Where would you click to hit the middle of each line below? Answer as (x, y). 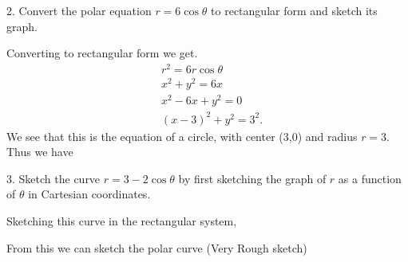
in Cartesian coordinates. (89, 194)
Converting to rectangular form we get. (102, 53)
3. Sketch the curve (53, 178)
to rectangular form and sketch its (294, 10)
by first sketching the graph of (252, 178)
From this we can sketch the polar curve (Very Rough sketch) (157, 247)
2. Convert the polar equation (79, 10)
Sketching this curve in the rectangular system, (122, 221)
